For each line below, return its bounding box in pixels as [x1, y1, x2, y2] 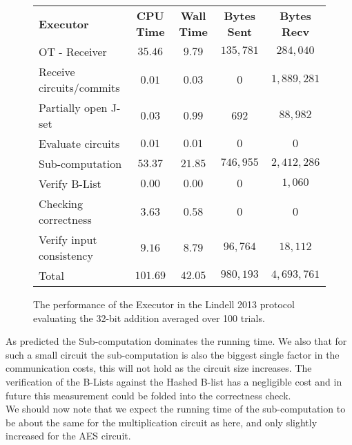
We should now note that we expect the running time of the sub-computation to [6, 401, 346, 416]
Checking [39, 196, 84, 211]
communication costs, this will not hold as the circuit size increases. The [6, 361, 312, 375]
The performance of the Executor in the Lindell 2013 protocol [33, 297, 295, 311]
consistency [39, 247, 93, 263]
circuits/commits [39, 79, 120, 95]
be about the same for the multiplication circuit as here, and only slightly [6, 415, 317, 429]
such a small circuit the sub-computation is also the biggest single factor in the [6, 347, 340, 361]
